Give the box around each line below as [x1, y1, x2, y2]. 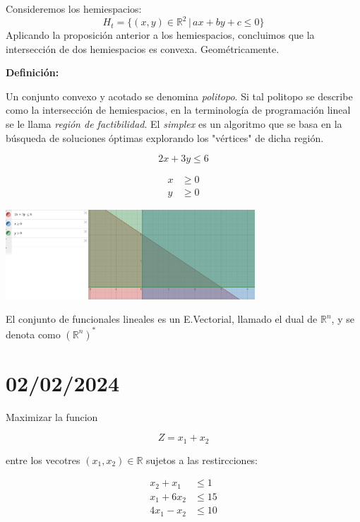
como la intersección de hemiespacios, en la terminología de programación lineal [6, 102, 351, 117]
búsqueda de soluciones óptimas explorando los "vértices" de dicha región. [6, 130, 324, 145]
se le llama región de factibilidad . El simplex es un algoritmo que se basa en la [6, 117, 342, 131]
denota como [6, 326, 61, 341]
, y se [331, 312, 354, 326]
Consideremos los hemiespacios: [6, 1, 142, 16]
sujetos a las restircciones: [146, 452, 258, 467]
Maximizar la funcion [6, 409, 98, 424]
